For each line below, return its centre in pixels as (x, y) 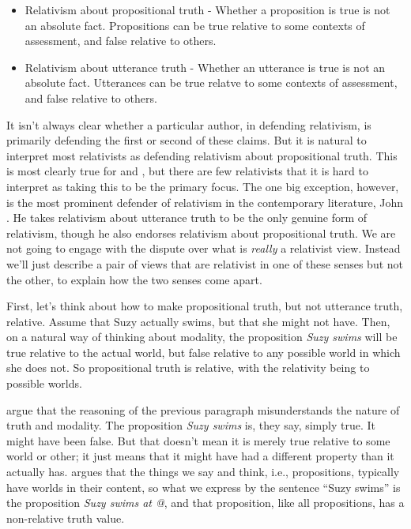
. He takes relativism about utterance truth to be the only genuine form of (187, 218)
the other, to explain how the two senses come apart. (134, 279)
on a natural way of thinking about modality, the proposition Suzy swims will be (202, 337)
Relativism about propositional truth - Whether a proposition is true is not (207, 9)
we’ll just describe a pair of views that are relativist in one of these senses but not (205, 263)
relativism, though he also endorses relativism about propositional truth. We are (201, 233)
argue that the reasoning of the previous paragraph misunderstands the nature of (203, 409)
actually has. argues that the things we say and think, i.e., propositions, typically (203, 472)
